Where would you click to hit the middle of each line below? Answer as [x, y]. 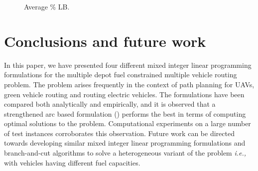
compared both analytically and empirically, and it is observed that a [110, 104]
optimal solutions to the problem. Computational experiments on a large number [128, 123]
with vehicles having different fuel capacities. [72, 162]
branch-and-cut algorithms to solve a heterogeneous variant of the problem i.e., [125, 153]
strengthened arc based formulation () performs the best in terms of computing [125, 113]
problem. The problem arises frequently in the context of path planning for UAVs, [129, 84]
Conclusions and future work [105, 41]
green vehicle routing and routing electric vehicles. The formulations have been [124, 94]
